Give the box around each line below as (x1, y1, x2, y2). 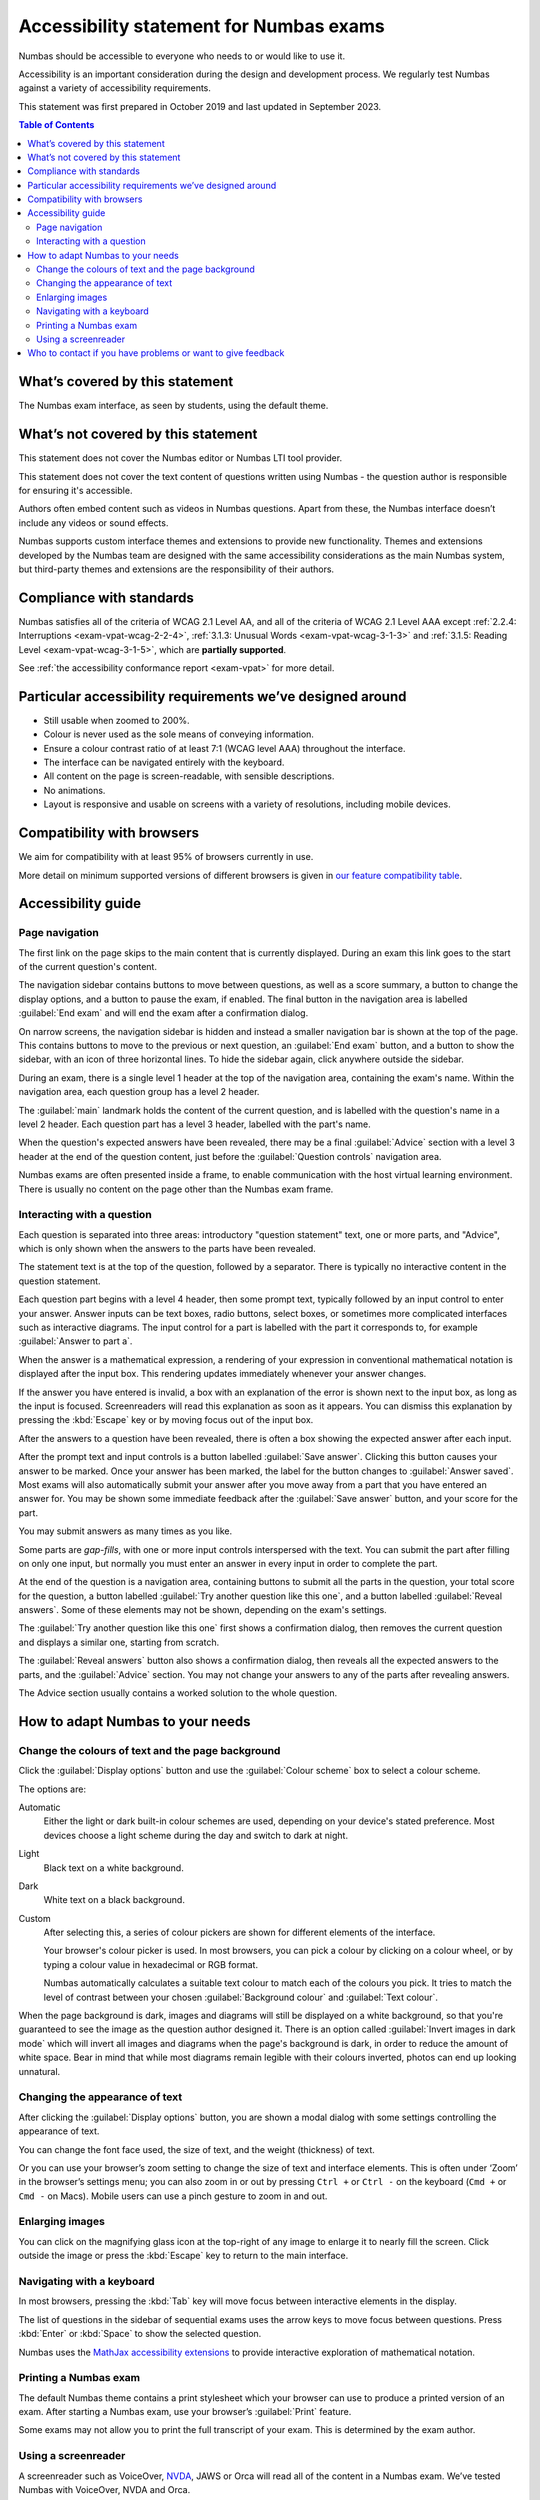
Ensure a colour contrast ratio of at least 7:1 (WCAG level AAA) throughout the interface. (43, 742, 406, 754)
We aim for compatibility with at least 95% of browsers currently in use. (18, 851, 314, 863)
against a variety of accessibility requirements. (18, 82, 212, 94)
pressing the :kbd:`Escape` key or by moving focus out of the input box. (18, 1414, 314, 1426)
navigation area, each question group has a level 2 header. (18, 1086, 260, 1098)
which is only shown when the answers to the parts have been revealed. (18, 1243, 317, 1255)
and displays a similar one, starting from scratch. (18, 1636, 220, 1648)
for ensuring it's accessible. (18, 484, 133, 496)
